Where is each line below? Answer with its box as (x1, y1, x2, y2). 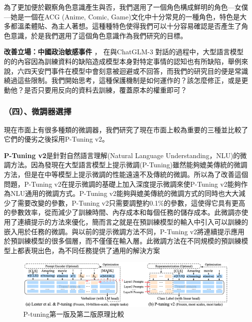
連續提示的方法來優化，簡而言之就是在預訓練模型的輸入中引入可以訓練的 (17, 216, 248, 226)
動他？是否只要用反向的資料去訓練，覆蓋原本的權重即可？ (4, 84, 187, 95)
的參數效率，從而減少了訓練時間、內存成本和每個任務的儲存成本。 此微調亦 (4, 207, 241, 217)
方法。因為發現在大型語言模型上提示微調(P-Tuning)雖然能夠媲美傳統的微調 (10, 160, 248, 170)
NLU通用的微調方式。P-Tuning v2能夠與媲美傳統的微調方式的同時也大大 (10, 188, 239, 198)
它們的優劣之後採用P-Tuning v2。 (4, 134, 109, 144)
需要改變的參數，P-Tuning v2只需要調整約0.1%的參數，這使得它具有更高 (17, 197, 245, 208)
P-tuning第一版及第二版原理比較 (23, 309, 124, 319)
